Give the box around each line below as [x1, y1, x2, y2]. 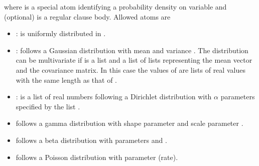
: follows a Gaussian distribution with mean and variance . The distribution [16, 45, 248, 55]
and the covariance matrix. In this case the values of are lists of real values [16, 64, 245, 75]
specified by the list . [16, 101, 80, 111]
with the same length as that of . [16, 74, 117, 85]
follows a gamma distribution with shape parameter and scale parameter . [16, 118, 243, 128]
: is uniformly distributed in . [16, 28, 106, 39]
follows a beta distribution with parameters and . [16, 134, 167, 145]
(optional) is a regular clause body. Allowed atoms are [4, 11, 171, 22]
